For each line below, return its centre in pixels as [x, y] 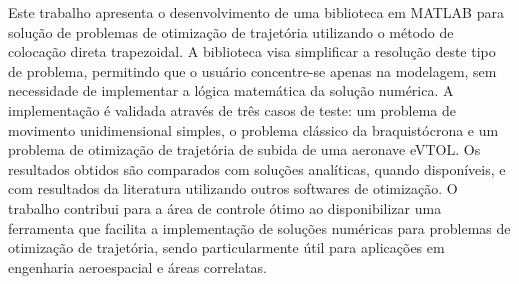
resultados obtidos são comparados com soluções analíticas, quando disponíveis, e [257, 168]
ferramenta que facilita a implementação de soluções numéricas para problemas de [259, 227]
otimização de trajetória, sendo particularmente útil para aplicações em [226, 247]
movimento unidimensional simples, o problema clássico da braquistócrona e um [253, 129]
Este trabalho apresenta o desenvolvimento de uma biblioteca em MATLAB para [256, 12]
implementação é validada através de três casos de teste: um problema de [232, 109]
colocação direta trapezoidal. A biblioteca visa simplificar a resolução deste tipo [252, 51]
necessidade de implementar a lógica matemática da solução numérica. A [231, 90]
